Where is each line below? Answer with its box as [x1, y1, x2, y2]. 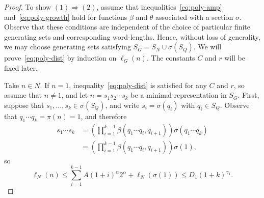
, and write [105, 99, 140, 110]
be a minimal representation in [130, 90, 227, 100]
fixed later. [4, 62, 38, 73]
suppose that [4, 99, 44, 110]
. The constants [146, 52, 195, 63]
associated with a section [155, 11, 233, 22]
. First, [237, 90, 259, 100]
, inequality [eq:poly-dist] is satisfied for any [69, 79, 207, 90]
